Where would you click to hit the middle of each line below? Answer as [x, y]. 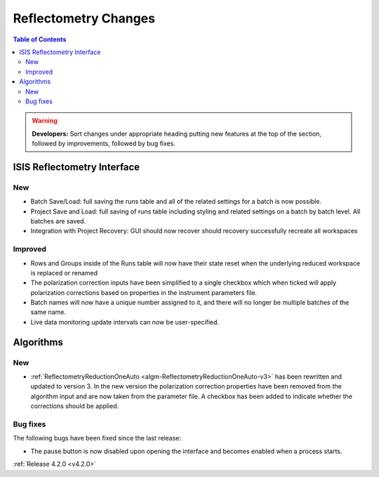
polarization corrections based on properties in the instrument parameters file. [144, 292]
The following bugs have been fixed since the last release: [97, 438]
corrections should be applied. [75, 406]
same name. [48, 312]
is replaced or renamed [64, 273]
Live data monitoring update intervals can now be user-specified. [125, 322]
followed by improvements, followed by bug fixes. [104, 143]
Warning [45, 121]
